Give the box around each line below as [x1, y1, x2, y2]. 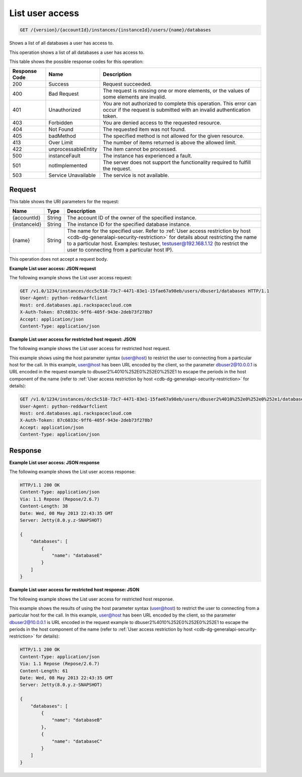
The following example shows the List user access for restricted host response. [9, 596, 174, 602]
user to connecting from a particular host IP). [67, 247, 174, 254]
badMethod [48, 132, 77, 139]
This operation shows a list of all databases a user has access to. [9, 49, 144, 55]
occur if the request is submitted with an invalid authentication [103, 106, 251, 113]
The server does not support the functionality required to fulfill [103, 159, 251, 166]
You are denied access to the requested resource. [103, 119, 221, 126]
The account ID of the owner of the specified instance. [67, 214, 197, 221]
